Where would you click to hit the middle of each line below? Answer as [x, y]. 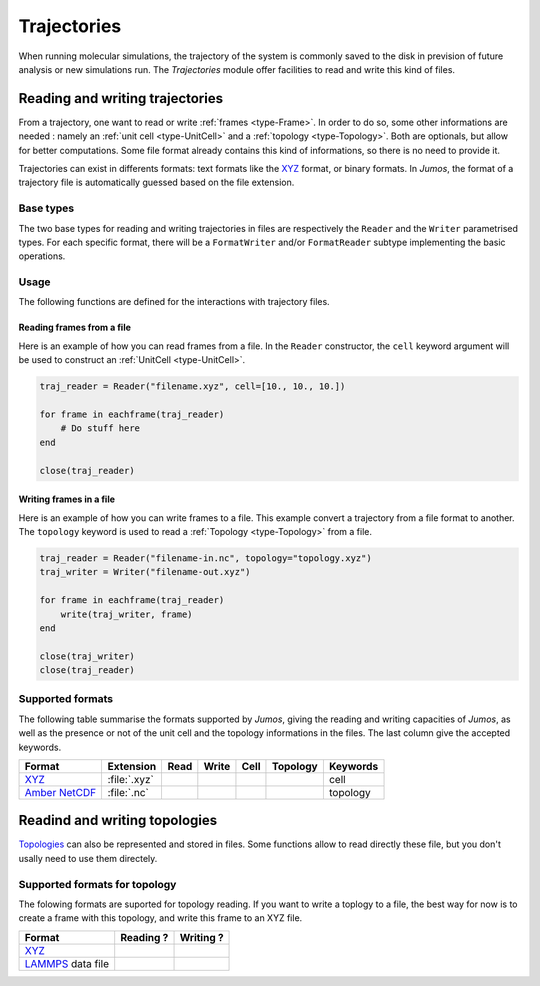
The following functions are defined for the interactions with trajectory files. [174, 302]
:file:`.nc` [128, 792]
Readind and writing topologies [118, 820]
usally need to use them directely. [88, 858]
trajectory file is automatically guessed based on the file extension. [156, 182]
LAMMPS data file [67, 963]
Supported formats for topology [97, 884]
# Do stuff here [100, 428]
